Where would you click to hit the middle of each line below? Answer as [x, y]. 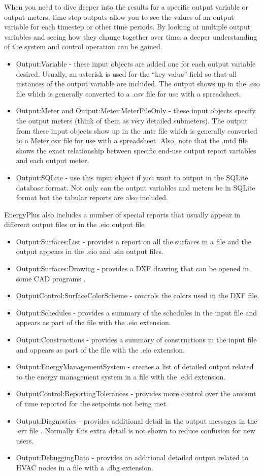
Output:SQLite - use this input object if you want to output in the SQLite [132, 177]
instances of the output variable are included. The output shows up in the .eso [138, 84]
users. [25, 440]
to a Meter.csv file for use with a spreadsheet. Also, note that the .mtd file [132, 140]
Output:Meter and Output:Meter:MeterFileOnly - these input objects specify [136, 110]
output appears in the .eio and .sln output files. [90, 251]
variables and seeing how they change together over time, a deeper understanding [131, 36]
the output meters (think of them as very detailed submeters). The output [132, 120]
